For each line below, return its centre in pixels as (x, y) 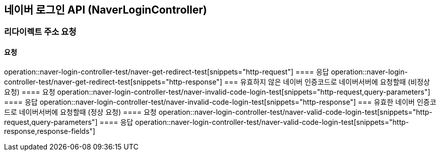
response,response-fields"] (50, 131)
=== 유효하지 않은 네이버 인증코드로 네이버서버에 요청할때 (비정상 (327, 82)
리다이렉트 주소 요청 (40, 32)
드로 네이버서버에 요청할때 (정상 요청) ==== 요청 (80, 112)
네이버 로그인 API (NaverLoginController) (106, 10)
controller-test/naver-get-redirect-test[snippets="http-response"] (113, 82)
